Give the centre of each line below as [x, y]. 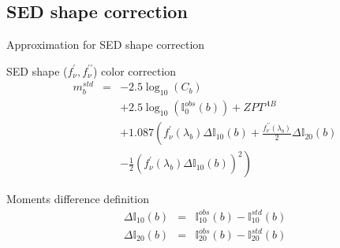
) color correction [135, 70]
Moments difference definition [78, 199]
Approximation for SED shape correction [106, 44]
